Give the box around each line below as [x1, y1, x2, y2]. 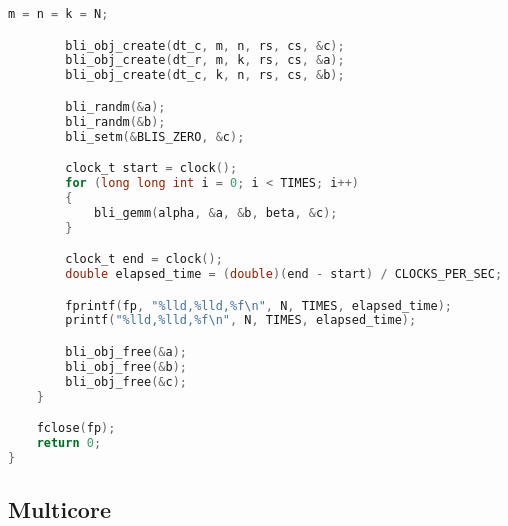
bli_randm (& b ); [65, 114, 166, 129]
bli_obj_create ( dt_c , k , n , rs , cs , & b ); [65, 68, 345, 83]
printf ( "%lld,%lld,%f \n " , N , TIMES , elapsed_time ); [65, 313, 417, 328]
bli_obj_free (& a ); [65, 344, 188, 359]
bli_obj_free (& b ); [65, 359, 188, 374]
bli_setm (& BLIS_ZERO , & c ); [65, 129, 245, 144]
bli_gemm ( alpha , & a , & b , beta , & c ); [93, 205, 338, 220]
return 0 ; [36, 435, 102, 450]
